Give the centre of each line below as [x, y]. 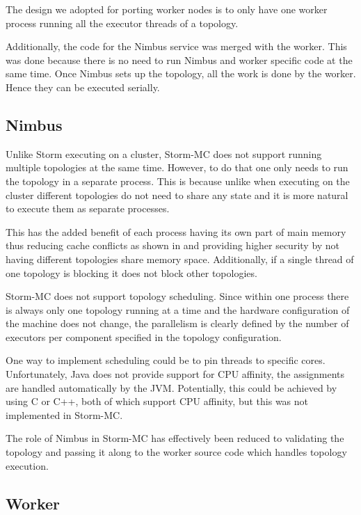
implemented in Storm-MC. [64, 414]
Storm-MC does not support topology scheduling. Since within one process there [177, 296]
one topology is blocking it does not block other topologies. [131, 272]
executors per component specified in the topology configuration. [144, 336]
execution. [27, 465]
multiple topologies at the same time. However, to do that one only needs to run [177, 167]
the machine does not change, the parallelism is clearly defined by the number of [177, 323]
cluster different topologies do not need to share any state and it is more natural [177, 195]
